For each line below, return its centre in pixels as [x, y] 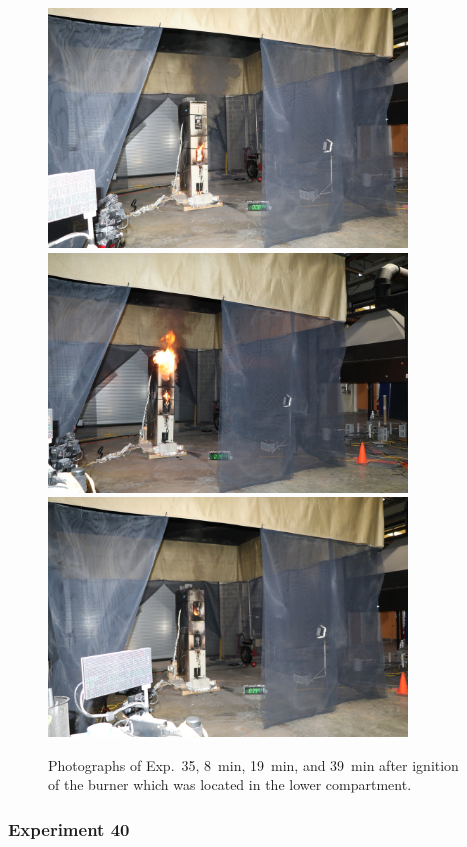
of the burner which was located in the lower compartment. [230, 784]
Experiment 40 [69, 828]
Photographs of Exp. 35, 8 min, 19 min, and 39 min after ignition [253, 764]
